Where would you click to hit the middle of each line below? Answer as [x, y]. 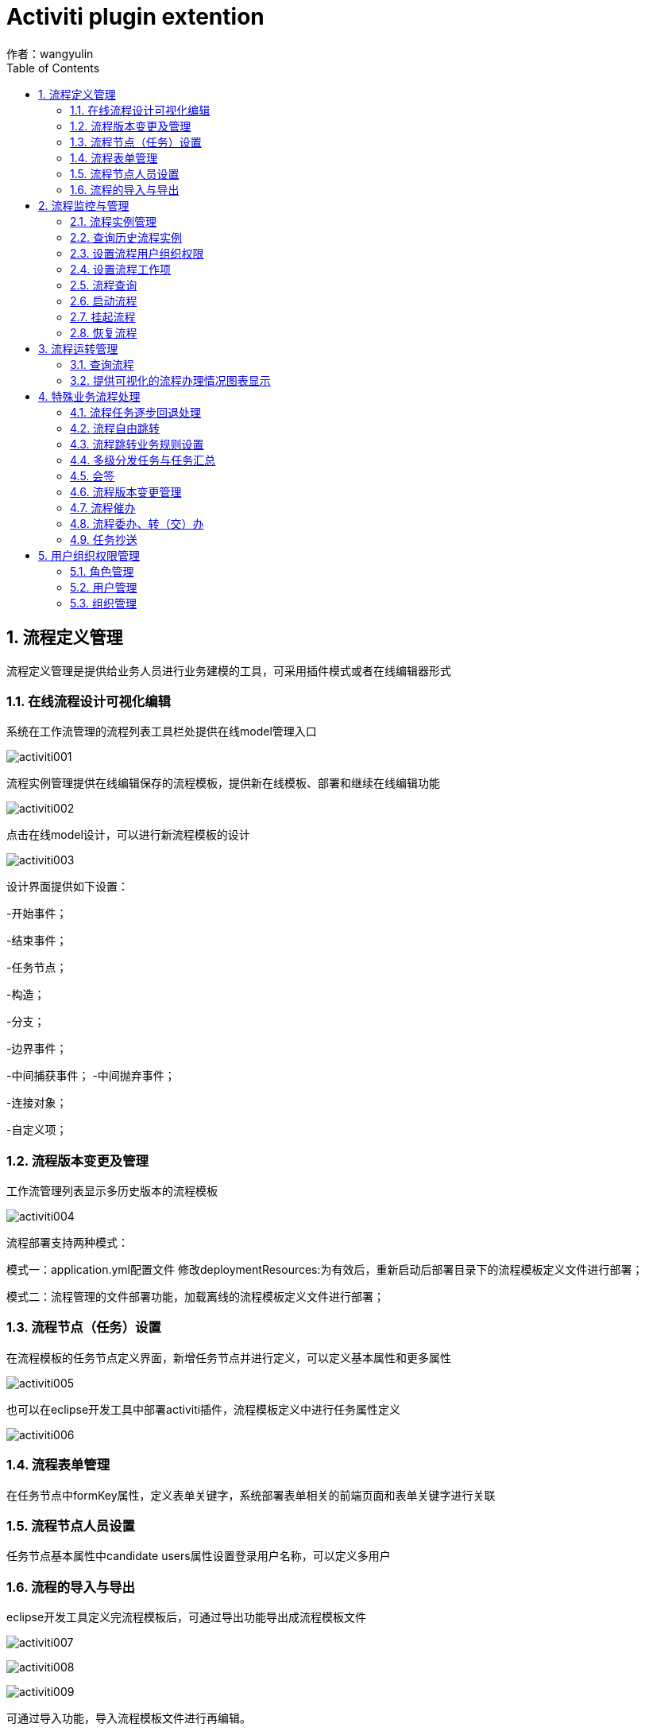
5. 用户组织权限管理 [89, 555]
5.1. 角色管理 [102, 571]
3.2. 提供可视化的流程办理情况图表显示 [170, 380]
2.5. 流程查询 [104, 285]
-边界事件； [37, 1049]
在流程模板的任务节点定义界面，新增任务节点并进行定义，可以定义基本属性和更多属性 [229, 1357]
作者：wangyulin [50, 53]
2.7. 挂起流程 [103, 316]
